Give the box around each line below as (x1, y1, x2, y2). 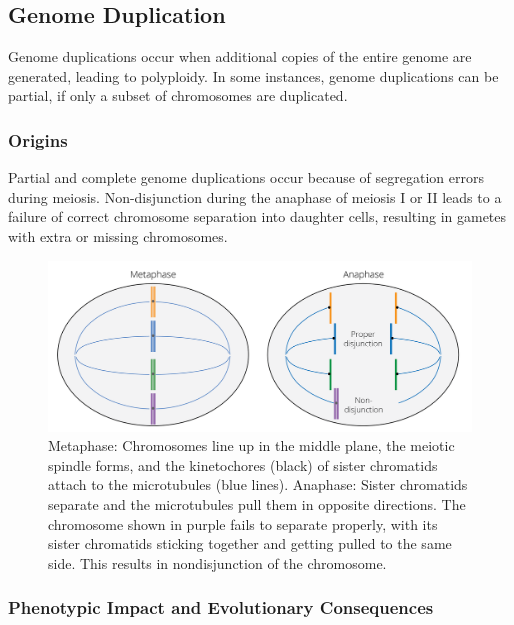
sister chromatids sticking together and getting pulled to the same (48, 533, 452, 554)
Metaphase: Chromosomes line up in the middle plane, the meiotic (48, 435, 455, 456)
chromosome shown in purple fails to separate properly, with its (48, 513, 438, 534)
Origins (8, 127, 68, 152)
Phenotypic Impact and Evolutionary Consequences (8, 595, 434, 620)
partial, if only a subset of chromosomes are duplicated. (8, 85, 348, 106)
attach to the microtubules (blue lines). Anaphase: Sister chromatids (48, 474, 468, 495)
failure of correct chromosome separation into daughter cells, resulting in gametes (8, 206, 507, 227)
